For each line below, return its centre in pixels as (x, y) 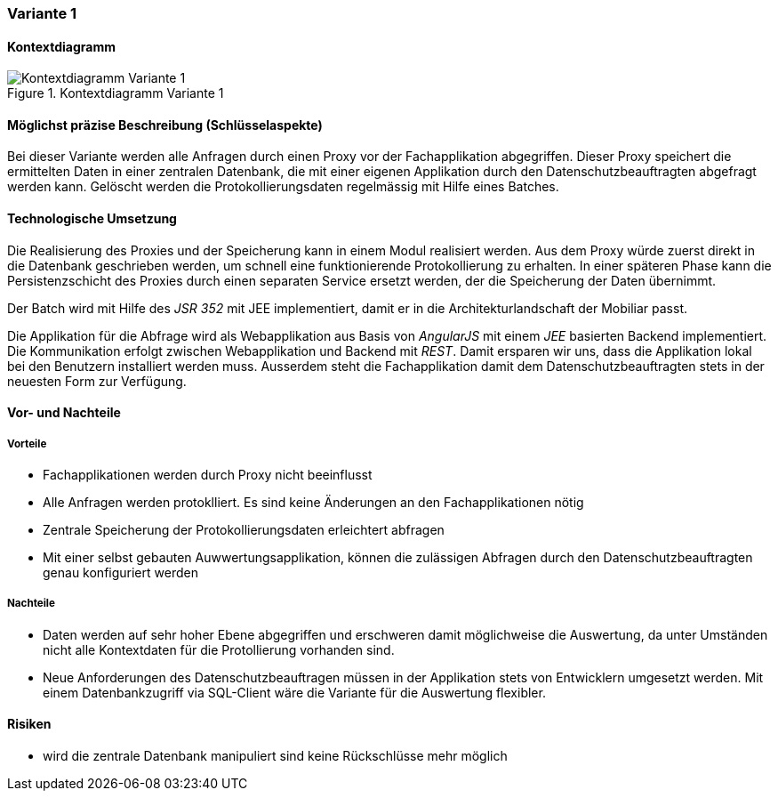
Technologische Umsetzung (92, 219)
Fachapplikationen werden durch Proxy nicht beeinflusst (208, 475)
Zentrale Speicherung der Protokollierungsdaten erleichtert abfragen (244, 530)
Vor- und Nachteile (64, 413)
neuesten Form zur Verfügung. (97, 381)
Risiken (29, 724)
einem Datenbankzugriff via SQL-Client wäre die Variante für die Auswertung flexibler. (294, 692)
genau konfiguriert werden (120, 573)
